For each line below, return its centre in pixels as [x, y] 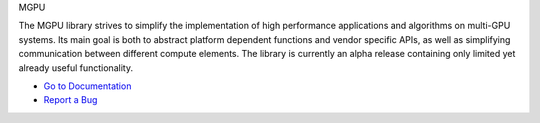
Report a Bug [70, 100]
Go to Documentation [87, 86]
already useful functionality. [76, 67]
